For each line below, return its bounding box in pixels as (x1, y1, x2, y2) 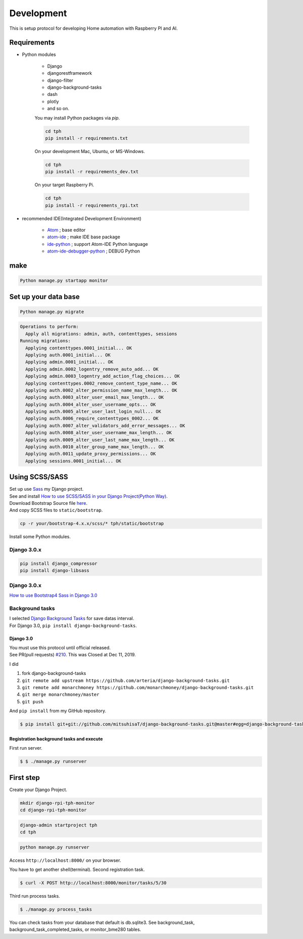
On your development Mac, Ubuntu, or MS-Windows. (34, 148, 145, 154)
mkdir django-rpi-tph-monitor (20, 800, 95, 806)
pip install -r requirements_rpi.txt (45, 202, 139, 208)
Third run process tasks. (9, 893, 60, 899)
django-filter (47, 77, 73, 83)
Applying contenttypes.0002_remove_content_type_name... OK (25, 380, 177, 386)
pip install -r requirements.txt (45, 135, 128, 141)
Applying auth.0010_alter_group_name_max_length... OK (25, 444, 164, 450)
